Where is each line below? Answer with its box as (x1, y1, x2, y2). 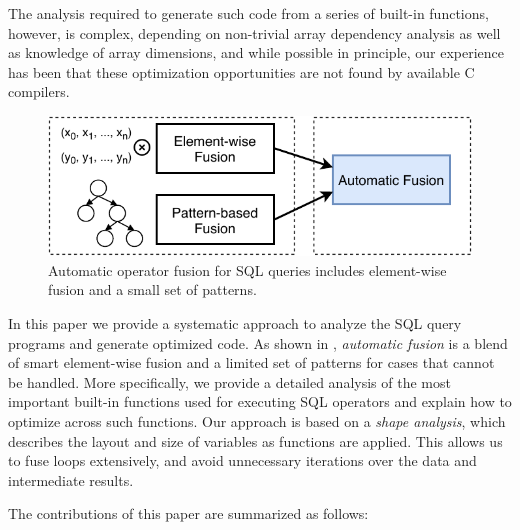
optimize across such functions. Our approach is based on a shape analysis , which (8, 410, 506, 431)
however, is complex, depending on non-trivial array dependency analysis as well (8, 22, 501, 43)
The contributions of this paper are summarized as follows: (8, 503, 369, 524)
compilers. (8, 81, 70, 102)
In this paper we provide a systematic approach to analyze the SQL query (8, 312, 462, 333)
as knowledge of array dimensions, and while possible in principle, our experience (8, 42, 505, 63)
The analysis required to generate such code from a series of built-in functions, (8, 3, 489, 23)
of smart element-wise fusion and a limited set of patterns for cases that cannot (8, 352, 495, 373)
